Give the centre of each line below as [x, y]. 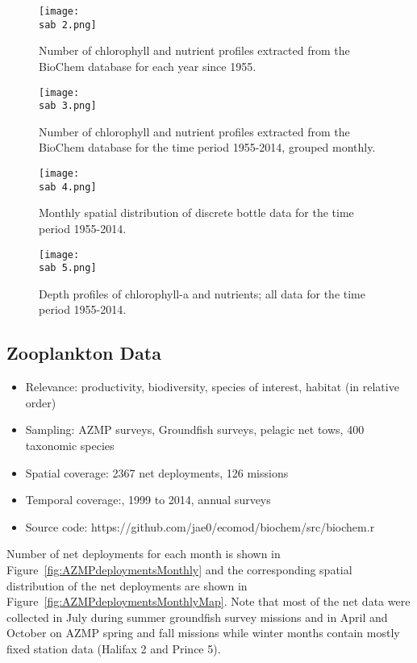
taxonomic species [70, 445]
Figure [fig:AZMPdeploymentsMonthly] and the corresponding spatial [179, 569]
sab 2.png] [68, 25]
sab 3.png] [68, 106]
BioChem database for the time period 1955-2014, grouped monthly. [207, 147]
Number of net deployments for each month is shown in [144, 554]
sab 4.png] [68, 187]
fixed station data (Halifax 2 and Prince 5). [114, 648]
